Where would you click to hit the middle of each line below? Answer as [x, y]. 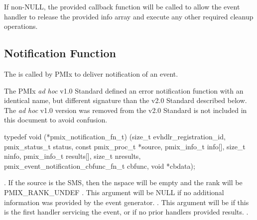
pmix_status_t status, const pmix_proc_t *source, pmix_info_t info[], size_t [125, 146]
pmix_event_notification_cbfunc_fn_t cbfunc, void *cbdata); [100, 165]
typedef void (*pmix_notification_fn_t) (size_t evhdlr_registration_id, [115, 136]
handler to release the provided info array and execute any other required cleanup [129, 16]
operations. [21, 26]
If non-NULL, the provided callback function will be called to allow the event [122, 6]
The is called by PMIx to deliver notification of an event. [91, 73]
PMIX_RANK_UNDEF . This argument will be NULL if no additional [114, 192]
